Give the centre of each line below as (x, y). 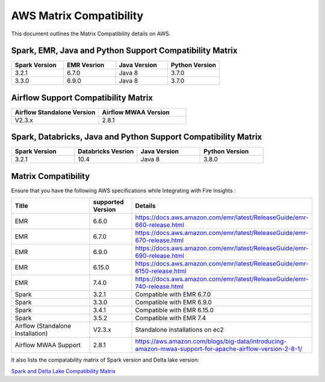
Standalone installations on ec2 (179, 330)
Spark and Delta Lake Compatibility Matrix (63, 371)
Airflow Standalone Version (55, 112)
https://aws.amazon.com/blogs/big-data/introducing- (211, 341)
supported (108, 202)
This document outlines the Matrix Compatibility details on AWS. (91, 34)
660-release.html (160, 225)
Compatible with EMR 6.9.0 (173, 302)
